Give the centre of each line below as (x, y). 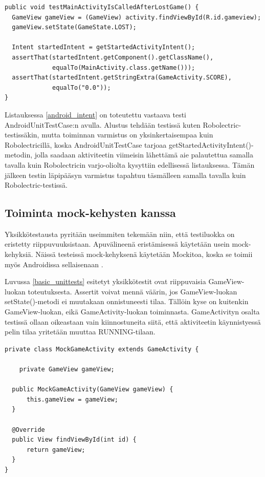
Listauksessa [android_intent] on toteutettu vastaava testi (95, 114)
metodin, (19, 155)
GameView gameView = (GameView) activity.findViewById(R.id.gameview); (137, 17)
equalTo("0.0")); (82, 87)
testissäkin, (22, 135)
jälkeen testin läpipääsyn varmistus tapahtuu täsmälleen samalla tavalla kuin (125, 175)
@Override (28, 430)
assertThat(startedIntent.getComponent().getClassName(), (113, 57)
